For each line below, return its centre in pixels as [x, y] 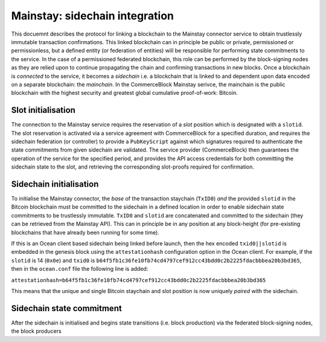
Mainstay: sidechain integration [93, 16]
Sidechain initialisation [55, 184]
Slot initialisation [43, 110]
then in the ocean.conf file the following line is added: [80, 269]
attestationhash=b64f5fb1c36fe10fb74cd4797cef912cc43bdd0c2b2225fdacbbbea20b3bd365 [139, 280]
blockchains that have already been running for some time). [85, 232]
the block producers [36, 331]
